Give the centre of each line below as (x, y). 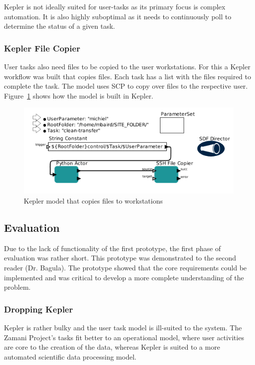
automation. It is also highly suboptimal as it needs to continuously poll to (118, 16)
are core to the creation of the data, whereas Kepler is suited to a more (112, 347)
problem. (17, 287)
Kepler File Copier (42, 48)
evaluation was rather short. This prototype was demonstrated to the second (120, 258)
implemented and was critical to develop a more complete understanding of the (124, 277)
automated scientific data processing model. (70, 356)
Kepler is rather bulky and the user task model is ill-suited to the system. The (123, 327)
